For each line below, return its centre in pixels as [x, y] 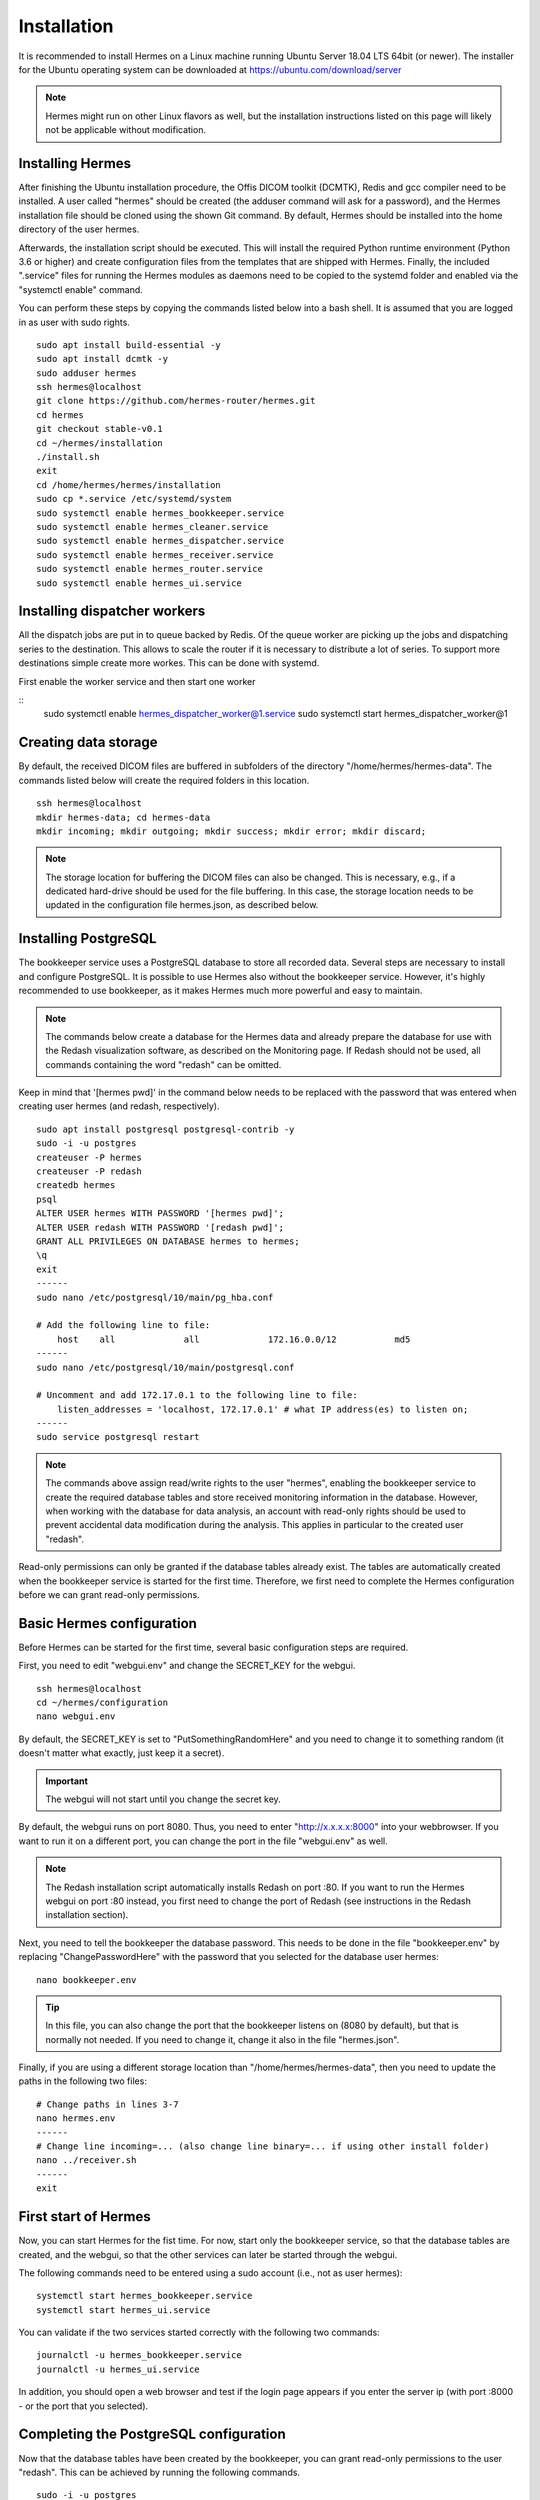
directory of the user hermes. [79, 229]
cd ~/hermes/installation [100, 443]
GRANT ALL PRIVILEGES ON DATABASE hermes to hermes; [168, 1241]
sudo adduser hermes [86, 373]
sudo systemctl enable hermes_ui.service [139, 583]
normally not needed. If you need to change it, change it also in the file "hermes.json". [222, 2039]
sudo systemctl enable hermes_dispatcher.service [160, 541]
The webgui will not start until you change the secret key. [163, 1799]
